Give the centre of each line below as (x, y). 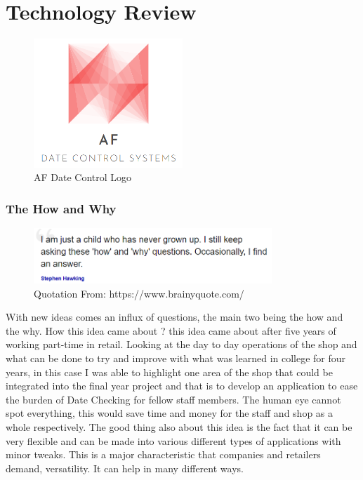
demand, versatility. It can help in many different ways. (125, 468)
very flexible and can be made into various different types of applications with (173, 440)
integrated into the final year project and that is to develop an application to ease (182, 386)
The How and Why (61, 208)
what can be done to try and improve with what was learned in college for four (176, 358)
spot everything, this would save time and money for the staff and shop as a (170, 413)
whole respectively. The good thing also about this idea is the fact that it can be (179, 426)
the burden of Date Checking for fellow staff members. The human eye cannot (173, 399)
